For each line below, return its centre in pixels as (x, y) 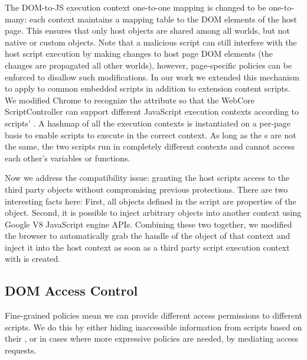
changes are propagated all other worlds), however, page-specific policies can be (148, 65)
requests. (21, 350)
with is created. (33, 259)
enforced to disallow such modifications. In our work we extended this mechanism (152, 77)
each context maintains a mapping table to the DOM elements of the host (163, 19)
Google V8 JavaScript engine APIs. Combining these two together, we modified (148, 224)
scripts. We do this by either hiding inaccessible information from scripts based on (153, 327)
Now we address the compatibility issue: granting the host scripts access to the (147, 178)
